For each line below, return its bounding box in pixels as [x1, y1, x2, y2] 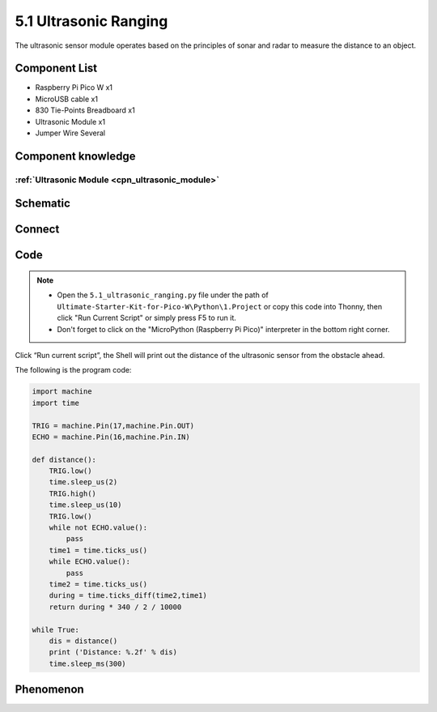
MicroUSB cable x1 [35, 94, 99, 104]
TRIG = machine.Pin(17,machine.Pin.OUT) [32, 421, 194, 430]
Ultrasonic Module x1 [35, 117, 105, 126]
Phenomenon [15, 683, 84, 697]
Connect [15, 223, 60, 237]
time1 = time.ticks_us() [49, 545, 148, 555]
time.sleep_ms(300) [49, 659, 127, 668]
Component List [15, 62, 98, 75]
